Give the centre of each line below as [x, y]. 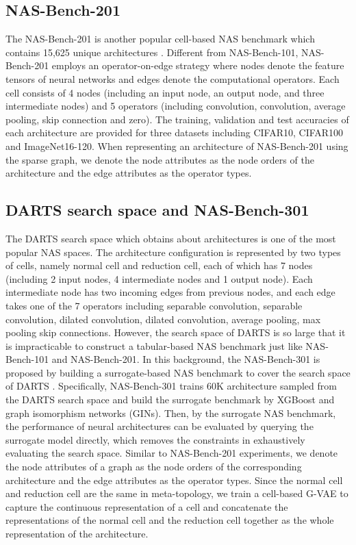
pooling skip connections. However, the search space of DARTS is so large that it [176, 332]
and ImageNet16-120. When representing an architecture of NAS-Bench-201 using [177, 145]
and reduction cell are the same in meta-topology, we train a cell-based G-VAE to [177, 493]
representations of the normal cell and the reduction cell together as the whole [170, 520]
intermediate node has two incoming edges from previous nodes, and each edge [170, 292]
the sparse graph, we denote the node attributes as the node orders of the [160, 159]
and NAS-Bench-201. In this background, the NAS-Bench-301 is [186, 359]
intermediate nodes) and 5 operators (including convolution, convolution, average [176, 106]
